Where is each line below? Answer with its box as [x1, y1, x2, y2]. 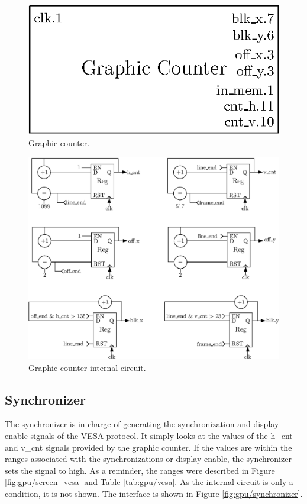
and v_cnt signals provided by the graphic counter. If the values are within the [5, 441, 292, 453]
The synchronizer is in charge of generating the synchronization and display [5, 418, 279, 430]
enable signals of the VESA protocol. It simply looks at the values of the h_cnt [5, 429, 293, 442]
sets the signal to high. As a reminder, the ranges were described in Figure [5, 464, 275, 476]
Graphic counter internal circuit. [28, 361, 146, 373]
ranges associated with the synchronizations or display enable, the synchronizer [5, 453, 292, 465]
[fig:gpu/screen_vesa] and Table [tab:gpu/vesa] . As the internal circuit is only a [5, 476, 293, 488]
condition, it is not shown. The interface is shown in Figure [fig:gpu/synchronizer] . [5, 487, 303, 500]
